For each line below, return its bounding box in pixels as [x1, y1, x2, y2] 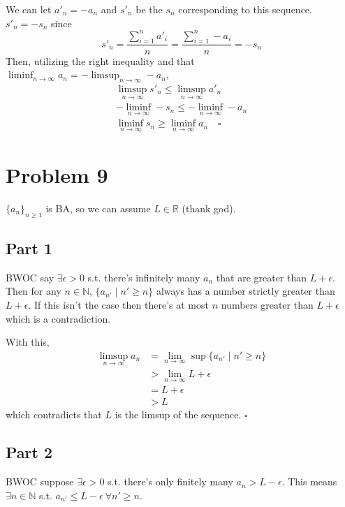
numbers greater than [221, 297, 314, 311]
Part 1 [6, 237, 53, 258]
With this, [6, 335, 50, 349]
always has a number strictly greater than [156, 284, 335, 298]
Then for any [6, 284, 61, 298]
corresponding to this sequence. [178, 2, 312, 16]
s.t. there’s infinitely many [87, 270, 200, 284]
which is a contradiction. [6, 311, 111, 325]
